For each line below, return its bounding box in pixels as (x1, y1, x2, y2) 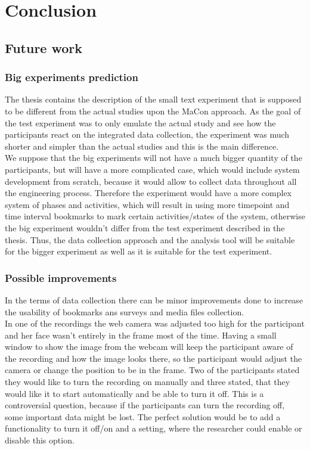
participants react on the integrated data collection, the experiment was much (5, 128, 290, 141)
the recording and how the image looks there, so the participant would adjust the (5, 352, 302, 364)
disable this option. (5, 434, 75, 446)
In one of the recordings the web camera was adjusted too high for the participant (5, 317, 305, 330)
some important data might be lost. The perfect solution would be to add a (5, 410, 281, 423)
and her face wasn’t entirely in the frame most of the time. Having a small (5, 328, 277, 341)
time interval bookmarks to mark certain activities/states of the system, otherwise (5, 210, 305, 222)
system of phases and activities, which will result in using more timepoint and (5, 198, 290, 210)
